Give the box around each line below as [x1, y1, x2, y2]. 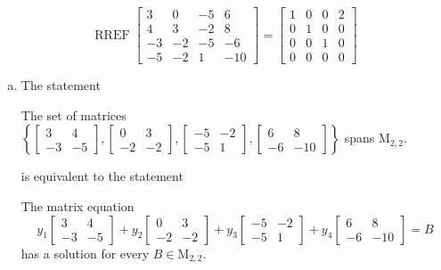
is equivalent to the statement [20, 167, 184, 185]
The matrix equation [20, 196, 135, 215]
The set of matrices [20, 105, 127, 124]
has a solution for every [20, 243, 150, 262]
